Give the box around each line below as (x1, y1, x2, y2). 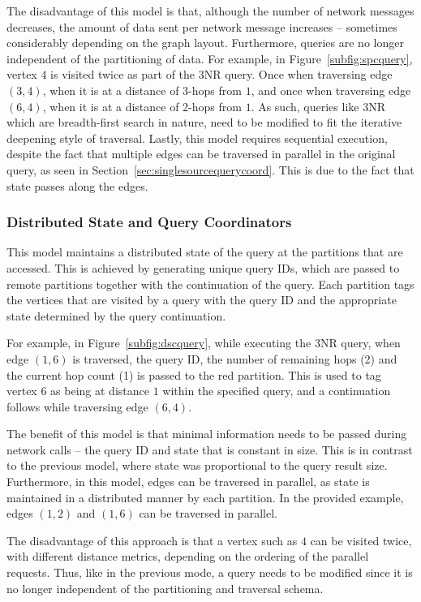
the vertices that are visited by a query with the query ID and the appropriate (6, 291, 397, 308)
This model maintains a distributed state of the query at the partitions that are (6, 243, 403, 260)
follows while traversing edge (6, 398, 148, 415)
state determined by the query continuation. (6, 307, 226, 324)
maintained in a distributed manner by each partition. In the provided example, (6, 488, 404, 505)
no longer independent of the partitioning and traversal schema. (6, 579, 324, 596)
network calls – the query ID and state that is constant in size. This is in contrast (6, 441, 413, 458)
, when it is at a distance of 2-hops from (42, 97, 242, 114)
